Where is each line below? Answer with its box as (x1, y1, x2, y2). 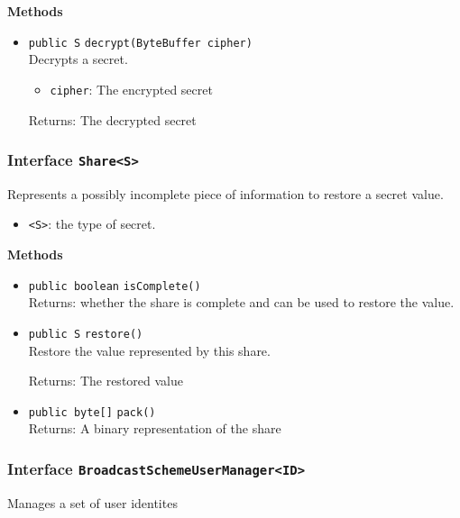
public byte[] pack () (28, 405, 156, 419)
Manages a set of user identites (7, 493, 178, 512)
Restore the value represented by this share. (28, 341, 271, 359)
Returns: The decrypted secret (28, 110, 197, 129)
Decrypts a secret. (28, 50, 128, 68)
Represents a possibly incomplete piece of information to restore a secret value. (7, 184, 444, 203)
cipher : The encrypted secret (50, 79, 213, 98)
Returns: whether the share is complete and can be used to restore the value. (28, 293, 455, 312)
